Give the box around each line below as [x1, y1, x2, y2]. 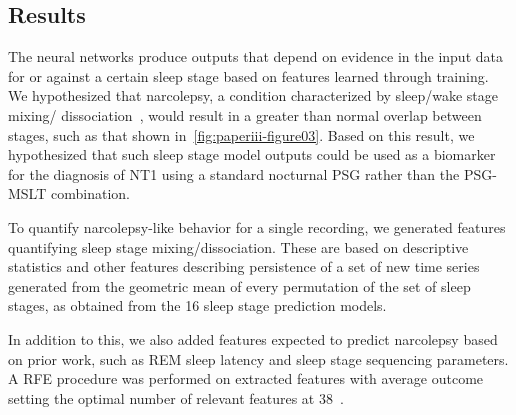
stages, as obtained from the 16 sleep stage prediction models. [8, 295, 387, 316]
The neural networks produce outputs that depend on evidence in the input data [8, 46, 503, 67]
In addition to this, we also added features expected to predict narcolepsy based [8, 328, 498, 349]
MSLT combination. [8, 183, 130, 204]
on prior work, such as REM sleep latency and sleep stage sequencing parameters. [8, 348, 509, 369]
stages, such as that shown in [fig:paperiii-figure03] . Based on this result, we [8, 124, 475, 145]
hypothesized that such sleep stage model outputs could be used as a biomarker [8, 144, 496, 165]
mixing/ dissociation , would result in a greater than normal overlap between [8, 104, 482, 125]
